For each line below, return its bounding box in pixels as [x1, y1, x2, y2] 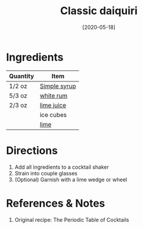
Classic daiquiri [60, 4, 138, 18]
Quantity [9, 72, 34, 80]
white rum [39, 91, 68, 100]
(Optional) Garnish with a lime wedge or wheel [14, 176, 128, 183]
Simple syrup [39, 81, 77, 90]
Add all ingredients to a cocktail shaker [14, 163, 109, 171]
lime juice [39, 101, 66, 109]
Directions [6, 143, 58, 157]
